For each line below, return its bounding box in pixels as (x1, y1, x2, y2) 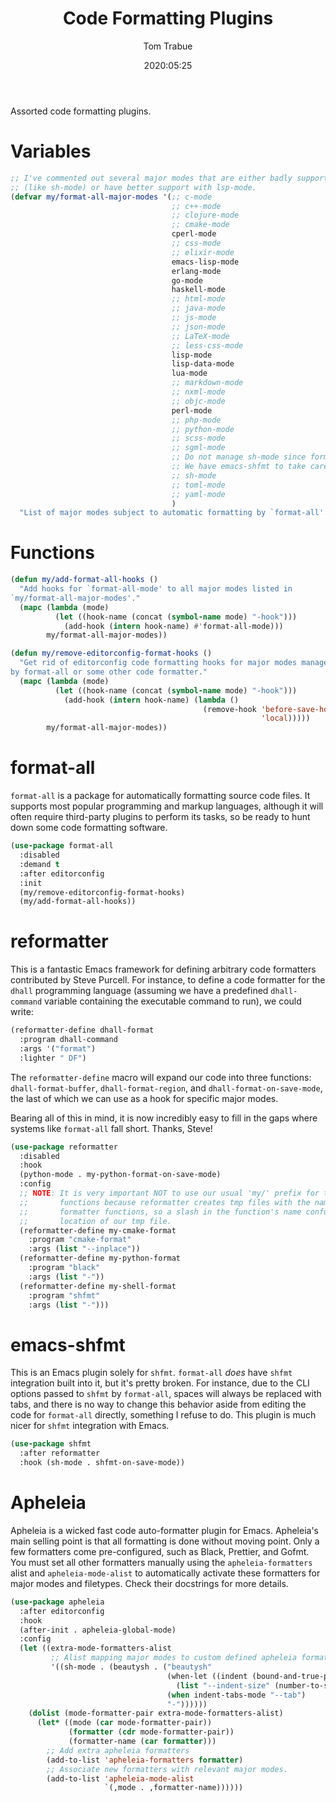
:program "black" (28, 1263, 101, 1273)
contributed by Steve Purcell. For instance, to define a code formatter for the (10, 974, 326, 986)
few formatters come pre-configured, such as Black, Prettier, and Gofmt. (10, 1545, 310, 1557)
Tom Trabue (143, 40, 193, 52)
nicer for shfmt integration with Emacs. (10, 1420, 170, 1432)
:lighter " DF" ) (19, 1053, 87, 1063)
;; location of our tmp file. (19, 1216, 172, 1226)
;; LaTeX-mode (171, 331, 230, 341)
